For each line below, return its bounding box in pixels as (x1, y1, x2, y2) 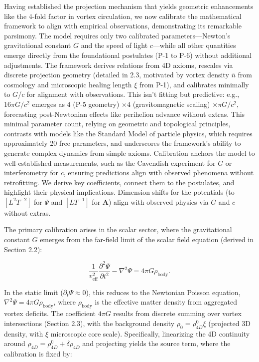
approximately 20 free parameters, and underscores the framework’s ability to (4, 138, 241, 148)
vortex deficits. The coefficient (4, 308, 96, 319)
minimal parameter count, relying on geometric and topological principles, (4, 118, 231, 129)
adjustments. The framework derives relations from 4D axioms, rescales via (4, 59, 233, 70)
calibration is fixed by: (4, 349, 72, 359)
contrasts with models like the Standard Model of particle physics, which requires (4, 128, 253, 138)
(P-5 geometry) (73, 98, 120, 109)
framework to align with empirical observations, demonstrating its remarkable (4, 20, 242, 31)
